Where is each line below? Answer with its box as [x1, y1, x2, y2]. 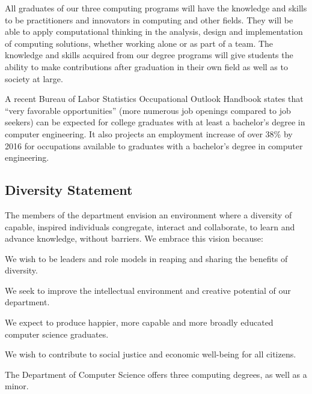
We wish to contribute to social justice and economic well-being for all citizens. [5, 348, 296, 360]
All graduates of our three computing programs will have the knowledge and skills [5, 2, 307, 14]
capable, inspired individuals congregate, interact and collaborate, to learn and [5, 220, 295, 233]
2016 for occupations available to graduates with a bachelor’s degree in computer [5, 139, 303, 152]
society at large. [5, 72, 63, 85]
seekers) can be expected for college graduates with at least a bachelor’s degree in [5, 116, 305, 128]
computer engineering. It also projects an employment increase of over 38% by [5, 127, 293, 140]
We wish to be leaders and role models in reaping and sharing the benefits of [5, 252, 288, 264]
